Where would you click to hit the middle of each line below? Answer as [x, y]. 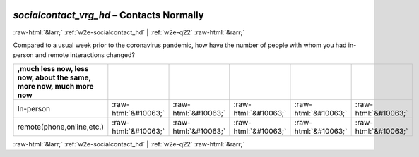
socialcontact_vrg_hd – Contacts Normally [108, 15]
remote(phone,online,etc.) [61, 127]
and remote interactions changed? [85, 55]
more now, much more [56, 86]
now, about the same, [54, 77]
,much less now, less [53, 68]
